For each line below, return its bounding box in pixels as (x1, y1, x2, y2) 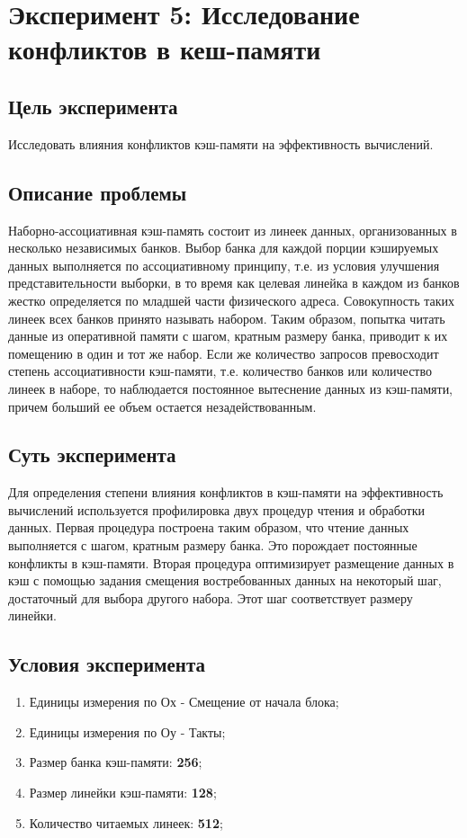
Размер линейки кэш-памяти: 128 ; (29, 783, 217, 802)
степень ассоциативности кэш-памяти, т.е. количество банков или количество (8, 361, 432, 380)
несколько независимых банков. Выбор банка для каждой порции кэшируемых (8, 238, 439, 257)
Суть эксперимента (8, 441, 176, 468)
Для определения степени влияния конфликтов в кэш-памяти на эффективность (8, 483, 444, 502)
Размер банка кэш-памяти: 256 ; (29, 753, 202, 771)
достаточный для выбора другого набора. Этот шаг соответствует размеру (8, 588, 413, 607)
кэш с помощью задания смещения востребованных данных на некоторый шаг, (8, 571, 442, 590)
